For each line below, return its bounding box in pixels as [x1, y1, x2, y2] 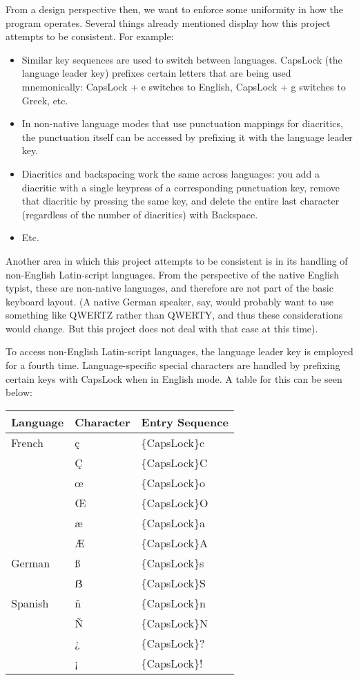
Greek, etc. [21, 93, 68, 107]
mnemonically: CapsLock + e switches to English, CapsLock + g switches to [21, 79, 346, 93]
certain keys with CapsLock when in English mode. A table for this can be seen [6, 371, 342, 386]
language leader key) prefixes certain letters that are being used [21, 66, 291, 80]
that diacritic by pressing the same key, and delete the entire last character [21, 193, 340, 208]
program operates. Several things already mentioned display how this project [6, 15, 331, 30]
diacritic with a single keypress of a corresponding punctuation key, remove [21, 180, 340, 194]
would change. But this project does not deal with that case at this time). [6, 321, 318, 335]
